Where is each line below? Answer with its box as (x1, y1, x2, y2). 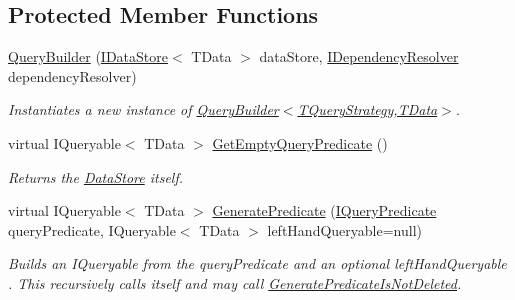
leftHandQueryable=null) (267, 219, 422, 240)
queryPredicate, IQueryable (8, 219, 176, 240)
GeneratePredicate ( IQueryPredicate (212, 200, 437, 221)
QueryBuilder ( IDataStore (8, 46, 168, 67)
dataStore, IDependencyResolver (259, 46, 459, 67)
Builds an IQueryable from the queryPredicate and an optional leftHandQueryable (8, 253, 507, 274)
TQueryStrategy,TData (297, 99, 438, 120)
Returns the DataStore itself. (8, 166, 184, 187)
